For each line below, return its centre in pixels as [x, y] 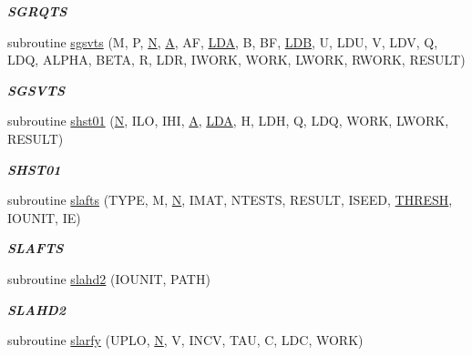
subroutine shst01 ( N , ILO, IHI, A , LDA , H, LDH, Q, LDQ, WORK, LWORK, [228, 121]
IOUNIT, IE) [44, 217]
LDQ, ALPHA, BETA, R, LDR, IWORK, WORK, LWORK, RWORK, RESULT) [236, 60]
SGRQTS [37, 11]
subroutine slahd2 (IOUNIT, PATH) [109, 278]
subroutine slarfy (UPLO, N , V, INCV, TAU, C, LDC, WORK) [185, 340]
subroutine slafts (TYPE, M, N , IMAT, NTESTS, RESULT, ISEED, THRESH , [230, 200]
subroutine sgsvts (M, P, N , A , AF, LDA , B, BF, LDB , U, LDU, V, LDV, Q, [223, 41]
